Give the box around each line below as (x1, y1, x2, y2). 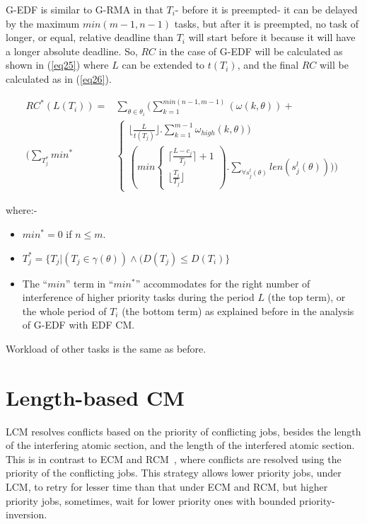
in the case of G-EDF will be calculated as (158, 43, 343, 58)
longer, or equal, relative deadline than (6, 30, 173, 45)
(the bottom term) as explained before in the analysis (122, 303, 354, 318)
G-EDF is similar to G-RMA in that (6, 2, 163, 16)
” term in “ (65, 275, 114, 290)
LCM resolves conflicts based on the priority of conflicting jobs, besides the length (6, 423, 361, 438)
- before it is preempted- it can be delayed (175, 2, 358, 16)
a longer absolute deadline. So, (6, 43, 138, 58)
